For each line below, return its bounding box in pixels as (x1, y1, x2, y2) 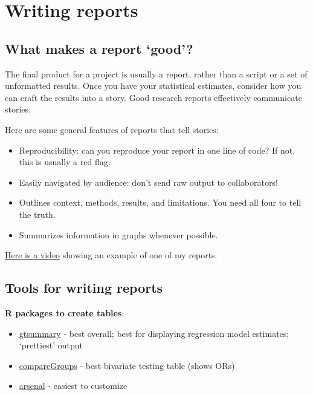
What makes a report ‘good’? (5, 39, 193, 57)
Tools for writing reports (5, 278, 163, 297)
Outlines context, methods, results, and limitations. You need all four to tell (19, 196, 302, 209)
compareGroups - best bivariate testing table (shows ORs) (19, 359, 235, 371)
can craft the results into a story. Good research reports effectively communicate (5, 91, 302, 103)
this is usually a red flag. (19, 155, 111, 168)
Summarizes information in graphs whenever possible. (19, 228, 218, 241)
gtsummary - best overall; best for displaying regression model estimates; (19, 327, 289, 339)
